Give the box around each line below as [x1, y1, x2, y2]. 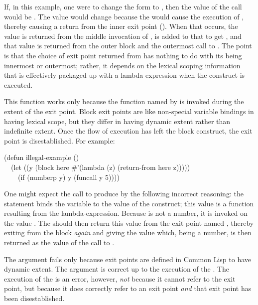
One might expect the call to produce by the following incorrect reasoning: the [4, 188, 244, 199]
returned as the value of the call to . [4, 237, 115, 248]
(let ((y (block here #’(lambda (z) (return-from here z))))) [10, 161, 190, 172]
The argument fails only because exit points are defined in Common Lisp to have [4, 254, 252, 264]
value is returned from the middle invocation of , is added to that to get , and [4, 30, 242, 41]
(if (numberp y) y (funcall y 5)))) [17, 171, 120, 182]
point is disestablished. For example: [4, 135, 115, 146]
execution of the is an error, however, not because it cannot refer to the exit [4, 273, 236, 284]
